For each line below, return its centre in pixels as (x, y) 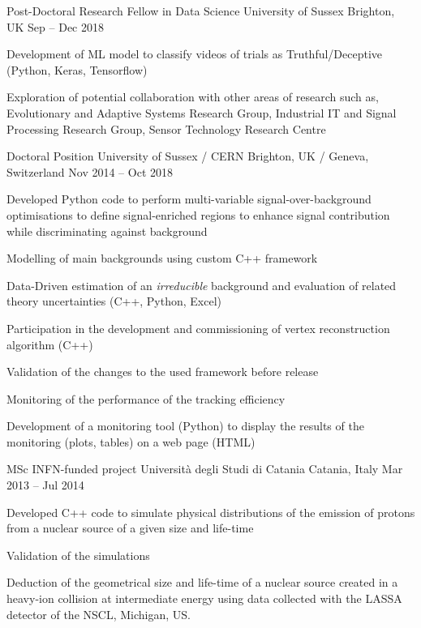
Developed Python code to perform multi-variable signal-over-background (189, 199)
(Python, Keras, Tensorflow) (77, 69)
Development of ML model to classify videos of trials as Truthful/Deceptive (195, 54)
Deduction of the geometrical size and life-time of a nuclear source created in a (202, 582)
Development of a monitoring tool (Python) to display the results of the (185, 426)
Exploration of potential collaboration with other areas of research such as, (193, 97)
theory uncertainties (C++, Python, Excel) (114, 301)
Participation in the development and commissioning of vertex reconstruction (198, 328)
